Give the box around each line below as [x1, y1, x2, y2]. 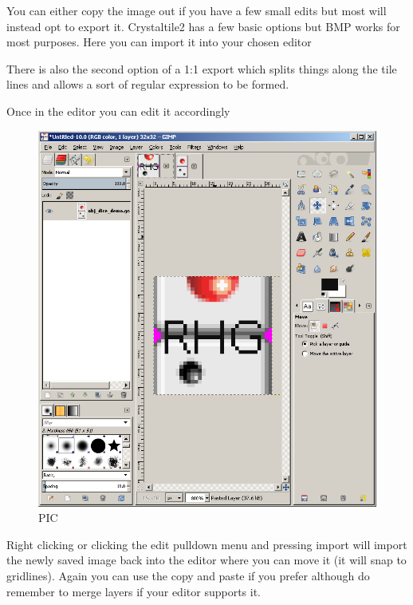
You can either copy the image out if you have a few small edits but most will [6, 2, 387, 18]
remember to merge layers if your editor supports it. [6, 583, 261, 599]
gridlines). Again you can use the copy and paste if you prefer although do [6, 567, 370, 583]
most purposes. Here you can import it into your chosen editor [6, 34, 312, 50]
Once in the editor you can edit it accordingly [6, 102, 230, 119]
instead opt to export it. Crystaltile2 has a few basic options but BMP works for [6, 18, 400, 34]
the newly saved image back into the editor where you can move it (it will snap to [6, 552, 407, 568]
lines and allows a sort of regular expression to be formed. [6, 76, 289, 93]
